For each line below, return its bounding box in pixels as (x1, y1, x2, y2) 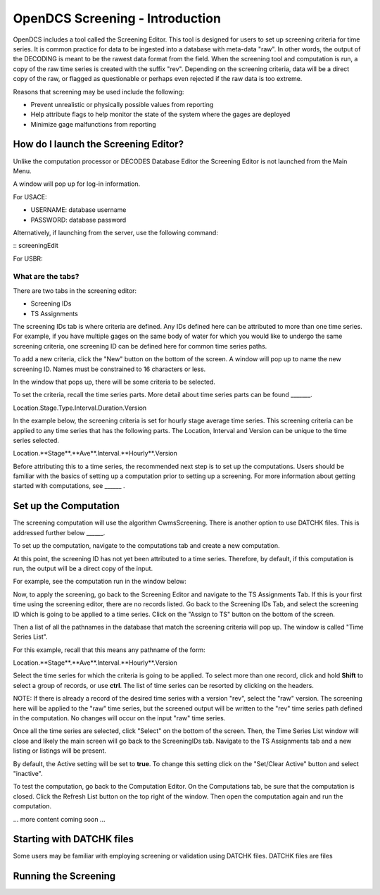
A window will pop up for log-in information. (13, 180, 141, 188)
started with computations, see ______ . (13, 482, 126, 490)
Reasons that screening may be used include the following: (13, 87, 184, 96)
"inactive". (13, 769, 43, 777)
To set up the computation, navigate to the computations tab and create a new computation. (13, 542, 281, 550)
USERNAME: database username (30, 206, 127, 214)
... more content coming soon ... (13, 815, 106, 823)
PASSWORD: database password (30, 215, 127, 224)
